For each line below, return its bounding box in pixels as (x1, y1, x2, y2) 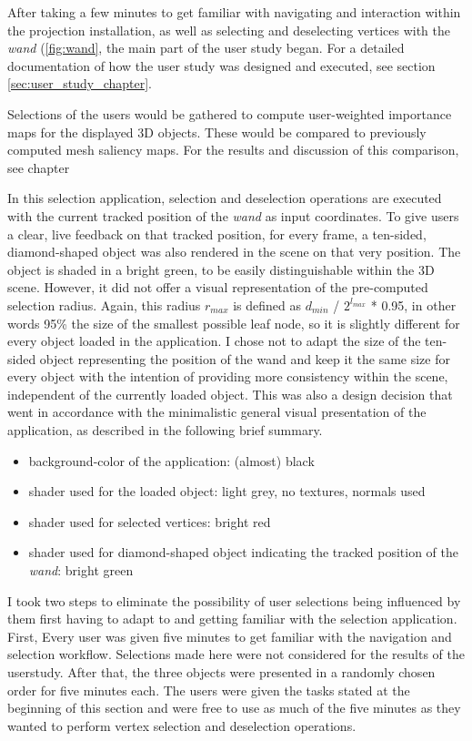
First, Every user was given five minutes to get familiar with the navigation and (7, 626, 452, 645)
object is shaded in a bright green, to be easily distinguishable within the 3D (7, 259, 435, 279)
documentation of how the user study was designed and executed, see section (7, 56, 436, 75)
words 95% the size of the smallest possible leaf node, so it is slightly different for (7, 313, 460, 332)
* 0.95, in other (370, 295, 457, 314)
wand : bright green (28, 561, 134, 580)
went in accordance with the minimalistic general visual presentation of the (7, 402, 427, 421)
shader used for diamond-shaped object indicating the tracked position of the (28, 543, 458, 562)
